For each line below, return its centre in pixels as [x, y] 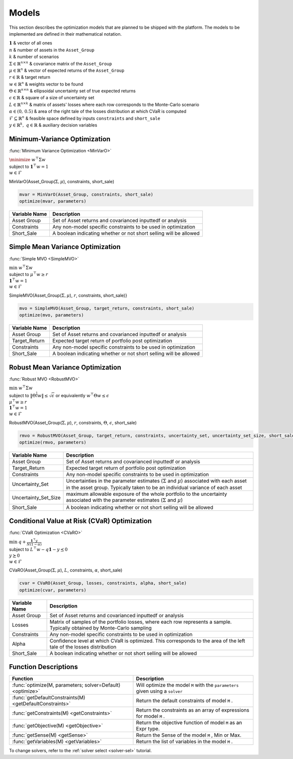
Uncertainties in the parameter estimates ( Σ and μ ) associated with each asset [156, 481]
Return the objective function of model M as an [189, 723]
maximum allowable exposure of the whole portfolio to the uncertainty [146, 494]
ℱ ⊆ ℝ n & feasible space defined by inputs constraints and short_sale [85, 118]
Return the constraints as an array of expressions [193, 710]
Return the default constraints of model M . [184, 701]
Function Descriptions [43, 667]
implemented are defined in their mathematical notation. [65, 34]
